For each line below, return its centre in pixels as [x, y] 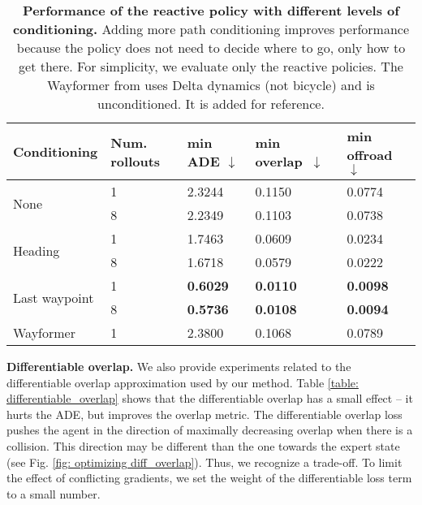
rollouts [136, 161]
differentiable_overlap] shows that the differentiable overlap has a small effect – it [210, 398]
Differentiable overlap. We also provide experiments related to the [179, 366]
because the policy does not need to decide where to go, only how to [211, 47]
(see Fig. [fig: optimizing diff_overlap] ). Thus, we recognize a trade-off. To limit [205, 462]
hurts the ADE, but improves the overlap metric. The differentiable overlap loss [205, 414]
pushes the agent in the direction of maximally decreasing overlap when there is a [210, 430]
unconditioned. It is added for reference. [211, 104]
